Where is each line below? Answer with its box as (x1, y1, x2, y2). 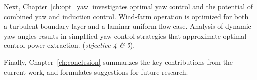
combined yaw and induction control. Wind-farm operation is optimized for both (4, 11, 249, 21)
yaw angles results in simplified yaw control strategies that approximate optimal (4, 30, 247, 40)
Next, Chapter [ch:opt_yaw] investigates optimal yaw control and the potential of (4, 1, 253, 11)
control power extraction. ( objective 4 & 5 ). (4, 40, 135, 50)
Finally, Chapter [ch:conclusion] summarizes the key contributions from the (4, 56, 233, 67)
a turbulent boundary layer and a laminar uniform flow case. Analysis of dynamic (4, 21, 251, 31)
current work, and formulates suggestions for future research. (4, 66, 188, 77)
